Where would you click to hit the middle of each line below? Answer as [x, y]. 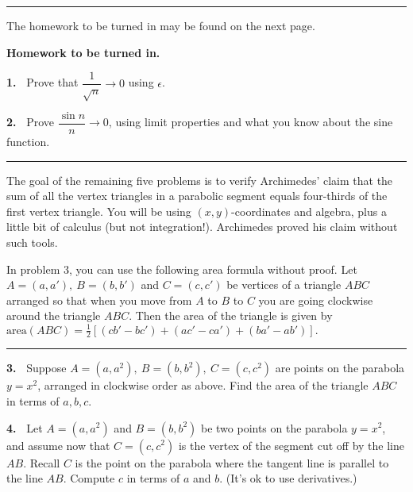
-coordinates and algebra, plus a [309, 211]
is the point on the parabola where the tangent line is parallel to [232, 462]
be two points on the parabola [274, 427]
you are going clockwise [316, 300]
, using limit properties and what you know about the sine [251, 122]
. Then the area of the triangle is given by [231, 315]
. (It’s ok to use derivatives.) [288, 478]
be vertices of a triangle [284, 284]
